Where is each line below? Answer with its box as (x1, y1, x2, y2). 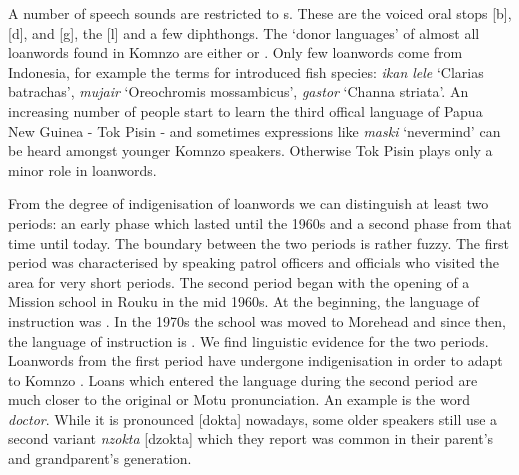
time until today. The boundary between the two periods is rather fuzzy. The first (8, 232, 509, 253)
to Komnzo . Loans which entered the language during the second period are (8, 369, 478, 390)
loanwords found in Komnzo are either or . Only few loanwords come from (8, 42, 463, 63)
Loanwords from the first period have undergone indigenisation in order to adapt (8, 350, 503, 371)
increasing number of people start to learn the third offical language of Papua (8, 100, 483, 121)
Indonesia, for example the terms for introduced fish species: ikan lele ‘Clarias (8, 61, 484, 82)
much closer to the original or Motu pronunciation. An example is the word (8, 389, 470, 410)
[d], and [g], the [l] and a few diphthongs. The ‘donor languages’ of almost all (8, 22, 480, 43)
